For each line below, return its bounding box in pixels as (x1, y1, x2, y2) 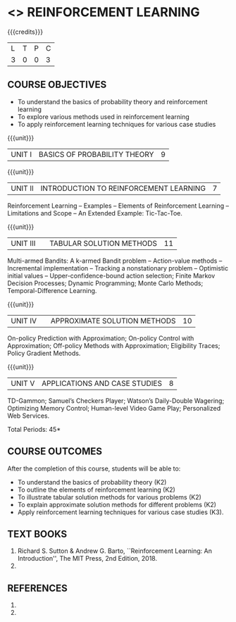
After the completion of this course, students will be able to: (7, 464, 181, 473)
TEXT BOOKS (7, 528, 68, 540)
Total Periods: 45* (7, 425, 61, 433)
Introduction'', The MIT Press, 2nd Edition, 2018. (17, 554, 157, 563)
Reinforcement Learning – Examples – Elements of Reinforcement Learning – (7, 201, 229, 210)
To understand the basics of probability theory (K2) (17, 478, 167, 486)
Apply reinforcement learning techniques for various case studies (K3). (17, 508, 224, 516)
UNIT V (11, 378, 35, 388)
